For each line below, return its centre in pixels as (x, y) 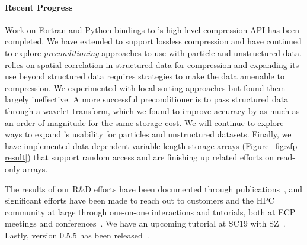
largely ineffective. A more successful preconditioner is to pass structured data (147, 99)
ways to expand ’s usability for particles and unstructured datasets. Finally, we (148, 134)
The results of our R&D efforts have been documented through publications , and (154, 188)
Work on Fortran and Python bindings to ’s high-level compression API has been (152, 29)
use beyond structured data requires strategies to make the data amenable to (145, 76)
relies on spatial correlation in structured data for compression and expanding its (152, 64)
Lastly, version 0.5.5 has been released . (77, 235)
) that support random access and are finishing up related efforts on (151, 157)
